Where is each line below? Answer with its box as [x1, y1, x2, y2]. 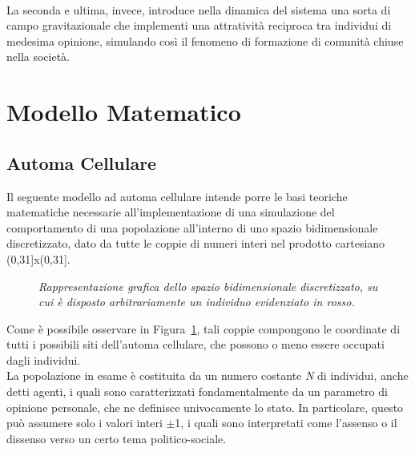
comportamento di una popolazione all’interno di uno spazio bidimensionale [6, 219, 378, 236]
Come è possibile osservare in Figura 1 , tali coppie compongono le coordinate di [6, 320, 401, 337]
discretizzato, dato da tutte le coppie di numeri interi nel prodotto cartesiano [6, 235, 385, 252]
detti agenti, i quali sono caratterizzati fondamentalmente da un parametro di [6, 383, 388, 400]
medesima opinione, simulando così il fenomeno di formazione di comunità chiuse [6, 32, 404, 49]
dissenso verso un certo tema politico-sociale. [6, 430, 227, 446]
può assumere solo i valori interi [6, 414, 163, 431]
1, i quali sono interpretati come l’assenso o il [175, 414, 397, 431]
